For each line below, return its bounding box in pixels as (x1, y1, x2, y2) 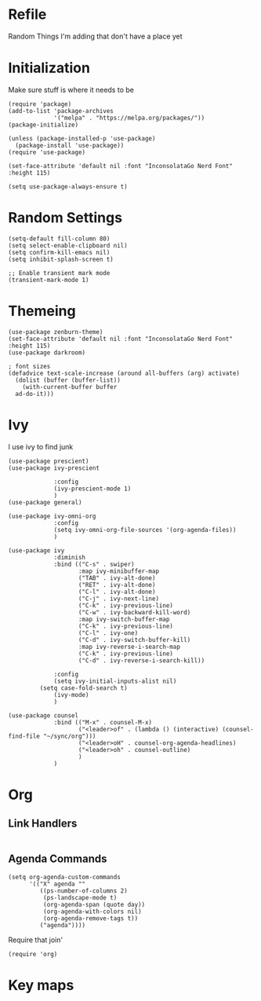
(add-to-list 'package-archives (8, 107, 114, 115)
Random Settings (8, 209, 123, 227)
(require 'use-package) (8, 148, 86, 156)
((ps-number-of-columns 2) (39, 886, 128, 895)
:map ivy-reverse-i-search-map (78, 643, 180, 651)
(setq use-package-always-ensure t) (8, 182, 128, 190)
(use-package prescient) (8, 457, 89, 465)
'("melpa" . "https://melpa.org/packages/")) (53, 114, 205, 122)
